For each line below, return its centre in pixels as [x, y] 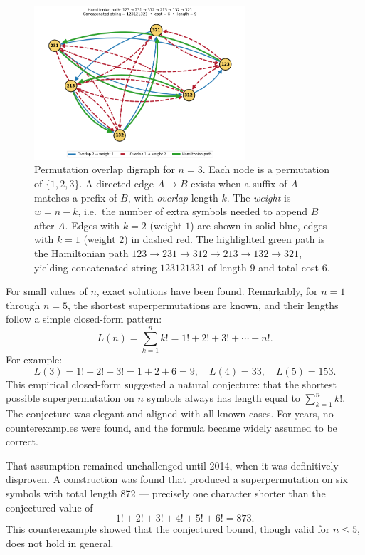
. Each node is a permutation [266, 169]
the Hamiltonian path [81, 253]
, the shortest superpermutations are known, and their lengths [203, 305]
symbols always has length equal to [223, 398]
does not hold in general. [60, 543]
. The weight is [259, 197]
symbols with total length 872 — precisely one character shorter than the [166, 493]
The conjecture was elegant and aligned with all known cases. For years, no [170, 414]
